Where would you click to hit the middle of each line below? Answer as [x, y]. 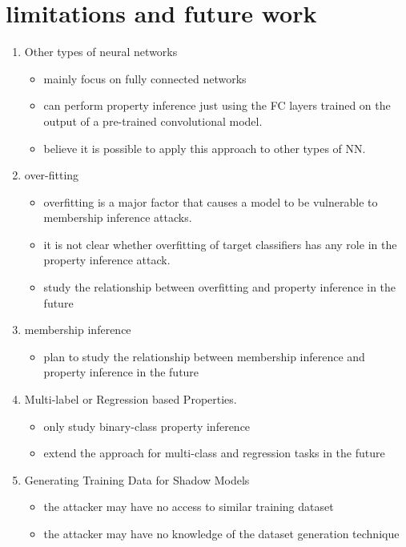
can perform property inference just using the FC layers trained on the [217, 105]
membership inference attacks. [118, 217]
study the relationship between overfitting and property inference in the [220, 287]
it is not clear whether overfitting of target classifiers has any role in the [220, 244]
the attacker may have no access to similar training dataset [189, 507]
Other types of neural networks [101, 52]
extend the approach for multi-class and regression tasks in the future [214, 453]
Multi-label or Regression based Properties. [131, 399]
